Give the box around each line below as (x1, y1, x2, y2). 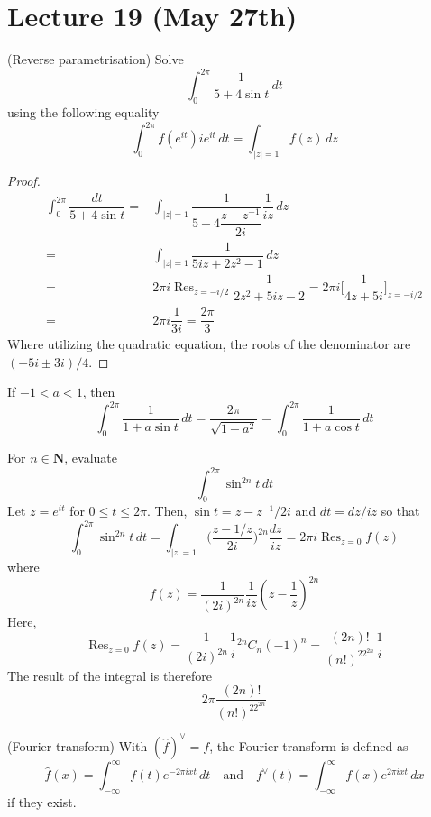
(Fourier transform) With (7, 736, 148, 755)
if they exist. (7, 793, 77, 812)
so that (381, 501, 420, 520)
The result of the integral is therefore (7, 666, 213, 684)
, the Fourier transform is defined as (209, 736, 408, 755)
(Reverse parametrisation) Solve (7, 50, 184, 69)
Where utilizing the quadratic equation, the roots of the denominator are (7, 335, 411, 353)
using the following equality (7, 103, 160, 122)
